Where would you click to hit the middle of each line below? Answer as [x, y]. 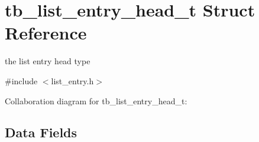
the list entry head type [48, 61]
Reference [46, 33]
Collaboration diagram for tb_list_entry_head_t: [96, 100]
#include [21, 80]
